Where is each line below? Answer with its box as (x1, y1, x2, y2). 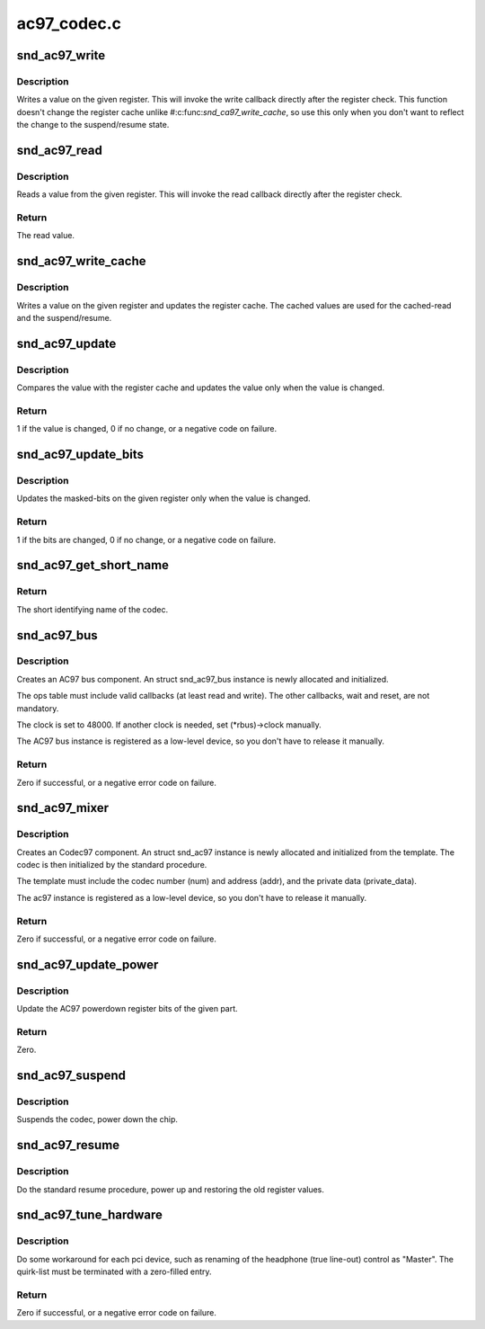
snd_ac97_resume (16, 1137, 120, 1153)
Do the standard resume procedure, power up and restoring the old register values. (16, 1183, 325, 1195)
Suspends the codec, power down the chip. (16, 1114, 179, 1125)
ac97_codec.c (16, 13, 121, 33)
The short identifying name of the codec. (16, 603, 169, 615)
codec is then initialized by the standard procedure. (16, 860, 207, 870)
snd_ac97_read (16, 142, 102, 157)
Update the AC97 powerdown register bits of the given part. (16, 1003, 238, 1014)
